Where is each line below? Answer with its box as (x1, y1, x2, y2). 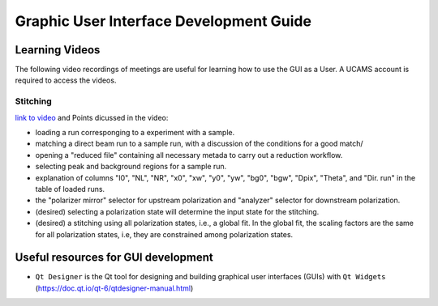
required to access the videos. (15, 75, 117, 85)
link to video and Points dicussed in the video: (15, 113, 169, 122)
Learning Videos (15, 43, 101, 57)
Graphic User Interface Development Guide (15, 12, 312, 30)
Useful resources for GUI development (15, 251, 214, 265)
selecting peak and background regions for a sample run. (35, 162, 227, 172)
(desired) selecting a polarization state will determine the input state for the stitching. (35, 206, 320, 216)
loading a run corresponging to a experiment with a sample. (35, 127, 235, 137)
